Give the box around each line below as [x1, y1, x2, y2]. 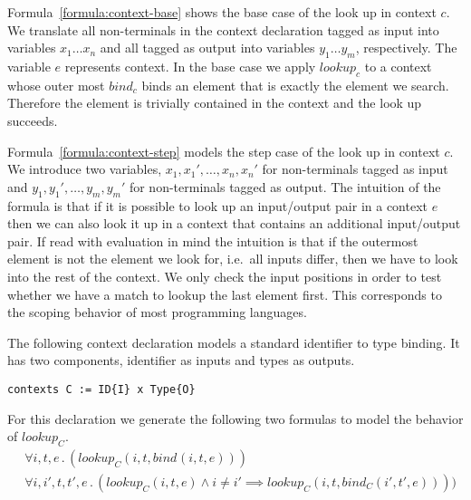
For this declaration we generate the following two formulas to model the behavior [7, 409, 464, 428]
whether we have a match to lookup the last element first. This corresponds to [7, 284, 442, 303]
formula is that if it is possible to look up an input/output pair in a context [7, 196, 428, 215]
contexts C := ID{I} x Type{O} [7, 382, 196, 396]
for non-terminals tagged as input [262, 159, 448, 178]
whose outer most [7, 75, 105, 94]
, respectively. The [355, 38, 457, 57]
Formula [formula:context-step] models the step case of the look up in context [7, 141, 440, 160]
